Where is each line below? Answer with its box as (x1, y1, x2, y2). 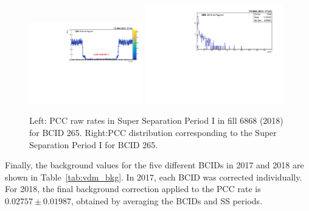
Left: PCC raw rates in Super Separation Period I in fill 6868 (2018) (29, 114, 283, 127)
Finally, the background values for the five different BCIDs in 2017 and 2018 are (5, 159, 304, 171)
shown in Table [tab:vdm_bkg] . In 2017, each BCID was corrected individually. (5, 170, 302, 183)
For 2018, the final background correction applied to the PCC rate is (5, 182, 261, 195)
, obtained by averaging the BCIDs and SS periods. (71, 194, 263, 207)
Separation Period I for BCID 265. (29, 138, 158, 151)
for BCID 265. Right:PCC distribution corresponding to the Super (29, 126, 277, 138)
